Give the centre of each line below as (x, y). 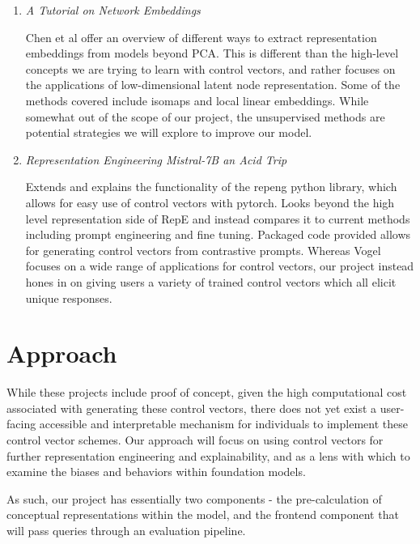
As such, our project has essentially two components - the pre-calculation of (194, 498)
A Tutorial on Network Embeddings (113, 10)
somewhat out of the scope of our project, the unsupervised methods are (205, 116)
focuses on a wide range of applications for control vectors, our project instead (220, 266)
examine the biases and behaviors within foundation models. (156, 472)
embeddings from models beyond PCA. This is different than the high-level (212, 53)
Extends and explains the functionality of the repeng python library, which (211, 187)
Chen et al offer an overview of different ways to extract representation (201, 37)
